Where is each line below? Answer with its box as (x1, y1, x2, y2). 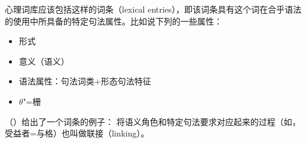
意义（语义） (19, 54, 69, 67)
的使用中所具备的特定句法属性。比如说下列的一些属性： (5, 14, 222, 27)
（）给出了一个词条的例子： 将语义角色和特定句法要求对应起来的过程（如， (5, 115, 301, 127)
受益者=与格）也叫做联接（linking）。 (5, 127, 149, 139)
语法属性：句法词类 (19, 75, 94, 87)
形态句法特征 (100, 75, 151, 87)
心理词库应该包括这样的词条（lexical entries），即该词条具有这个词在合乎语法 (5, 3, 302, 15)
